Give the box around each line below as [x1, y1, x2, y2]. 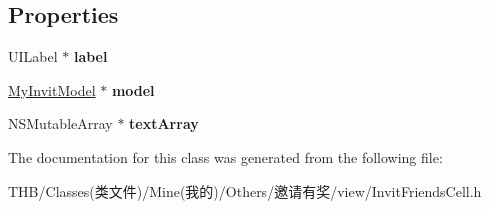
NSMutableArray [8, 113, 113, 134]
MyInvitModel [8, 79, 96, 100]
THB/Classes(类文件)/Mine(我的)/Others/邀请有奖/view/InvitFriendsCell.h [8, 180, 482, 201]
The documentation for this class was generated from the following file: [8, 146, 443, 167]
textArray [129, 113, 199, 134]
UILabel [8, 46, 58, 67]
